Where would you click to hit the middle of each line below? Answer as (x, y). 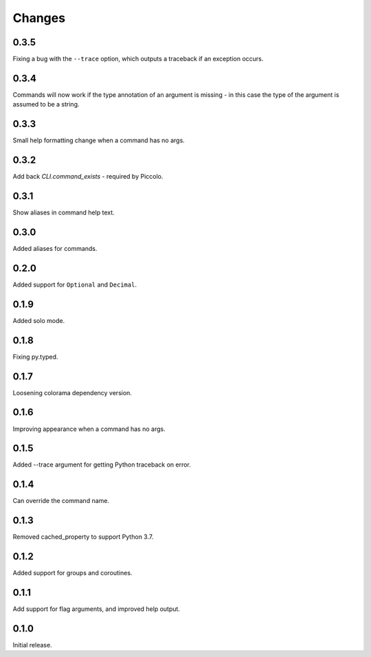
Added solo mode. (39, 320)
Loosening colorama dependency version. (72, 392)
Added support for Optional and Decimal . (75, 285)
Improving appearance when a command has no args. (89, 429)
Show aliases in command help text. (64, 212)
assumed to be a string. (46, 104)
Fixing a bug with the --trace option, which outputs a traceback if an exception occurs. (138, 59)
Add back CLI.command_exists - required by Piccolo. (88, 177)
